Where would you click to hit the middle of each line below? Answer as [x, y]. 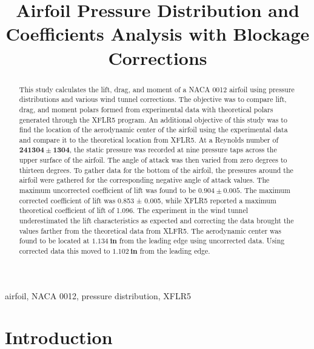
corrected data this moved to [65, 251]
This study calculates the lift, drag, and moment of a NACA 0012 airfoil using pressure [157, 89]
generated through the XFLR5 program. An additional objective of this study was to [153, 119]
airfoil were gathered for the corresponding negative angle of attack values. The [144, 180]
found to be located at [54, 241]
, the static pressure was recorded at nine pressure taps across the [173, 150]
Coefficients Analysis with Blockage [158, 34]
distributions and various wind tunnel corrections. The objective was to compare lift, [153, 99]
